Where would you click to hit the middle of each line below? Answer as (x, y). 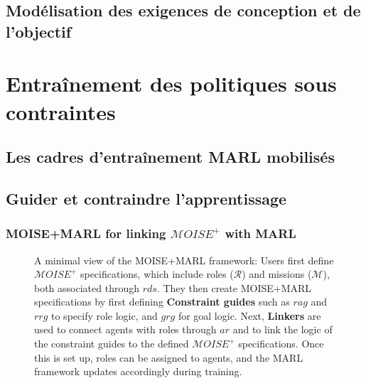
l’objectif (39, 31)
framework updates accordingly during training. (138, 371)
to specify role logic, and (104, 315)
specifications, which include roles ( (157, 274)
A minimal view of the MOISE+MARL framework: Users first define (184, 260)
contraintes (61, 111)
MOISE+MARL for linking (86, 233)
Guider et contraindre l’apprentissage (146, 198)
